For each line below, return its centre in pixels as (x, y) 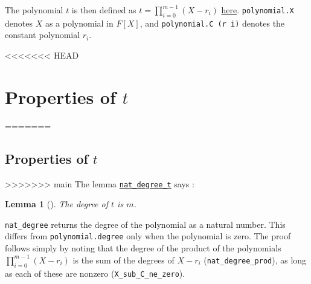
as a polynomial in (79, 23)
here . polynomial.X (258, 10)
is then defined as (104, 10)
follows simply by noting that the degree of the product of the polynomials (143, 248)
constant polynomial (43, 35)
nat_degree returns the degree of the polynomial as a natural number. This (145, 224)
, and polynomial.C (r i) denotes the (212, 23)
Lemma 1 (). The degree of (57, 204)
